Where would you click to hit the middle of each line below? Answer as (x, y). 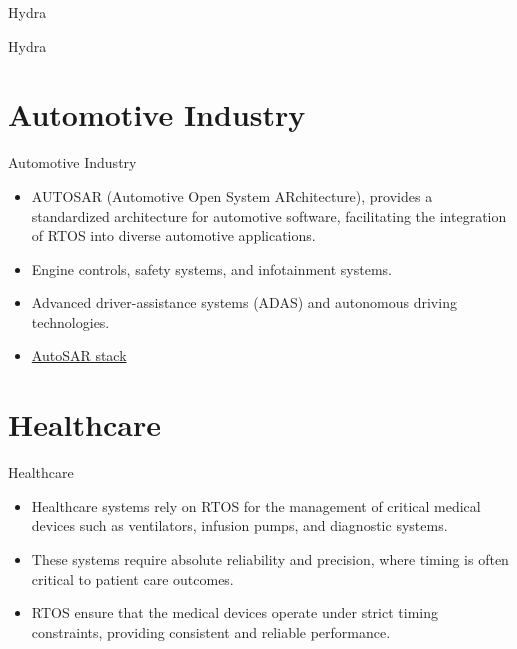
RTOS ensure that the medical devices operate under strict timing (234, 612)
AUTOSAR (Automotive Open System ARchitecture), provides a (232, 195)
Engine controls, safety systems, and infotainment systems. (211, 268)
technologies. (70, 321)
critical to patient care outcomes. (132, 578)
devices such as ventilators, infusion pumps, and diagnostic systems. (239, 525)
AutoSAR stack (79, 355)
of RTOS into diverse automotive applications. (173, 235)
